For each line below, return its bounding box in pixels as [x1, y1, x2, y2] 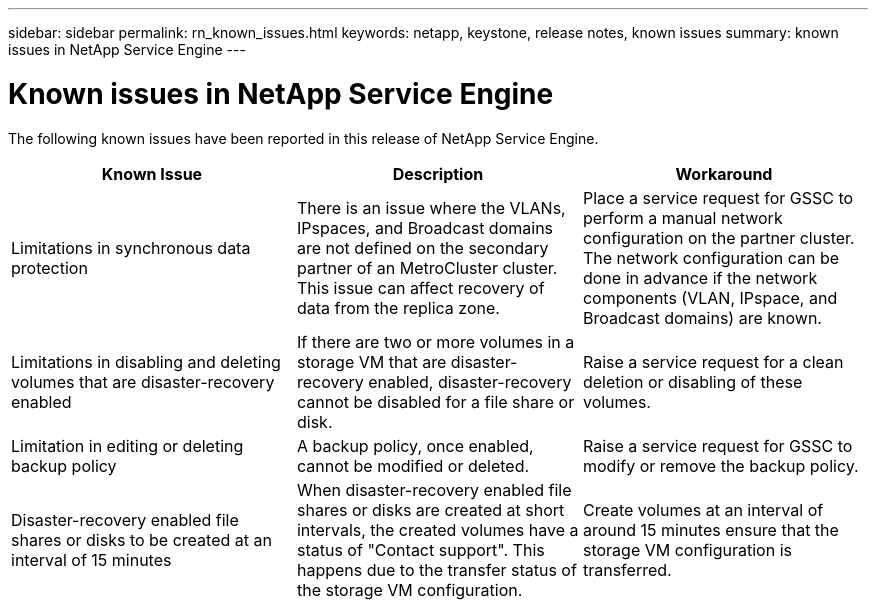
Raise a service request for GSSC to [582, 435, 853, 456]
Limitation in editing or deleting [11, 435, 244, 456]
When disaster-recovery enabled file [296, 479, 572, 500]
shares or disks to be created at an [11, 529, 272, 550]
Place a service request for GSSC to [582, 187, 854, 208]
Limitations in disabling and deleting [11, 351, 281, 372]
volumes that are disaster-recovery [11, 371, 275, 392]
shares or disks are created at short [296, 499, 565, 520]
